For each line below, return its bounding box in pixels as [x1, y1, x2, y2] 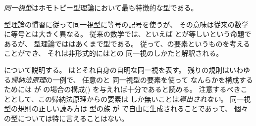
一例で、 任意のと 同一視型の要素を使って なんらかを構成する [52, 74, 253, 84]
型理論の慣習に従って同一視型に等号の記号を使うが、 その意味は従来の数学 [4, 19, 249, 29]
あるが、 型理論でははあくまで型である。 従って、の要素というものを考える [4, 38, 251, 48]
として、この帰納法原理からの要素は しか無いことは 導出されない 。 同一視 [10, 93, 251, 104]
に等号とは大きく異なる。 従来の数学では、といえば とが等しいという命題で [4, 29, 252, 39]
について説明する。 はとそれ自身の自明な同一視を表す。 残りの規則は [4, 64, 230, 75]
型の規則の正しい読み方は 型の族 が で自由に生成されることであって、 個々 [4, 103, 248, 114]
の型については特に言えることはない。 [4, 113, 128, 123]
